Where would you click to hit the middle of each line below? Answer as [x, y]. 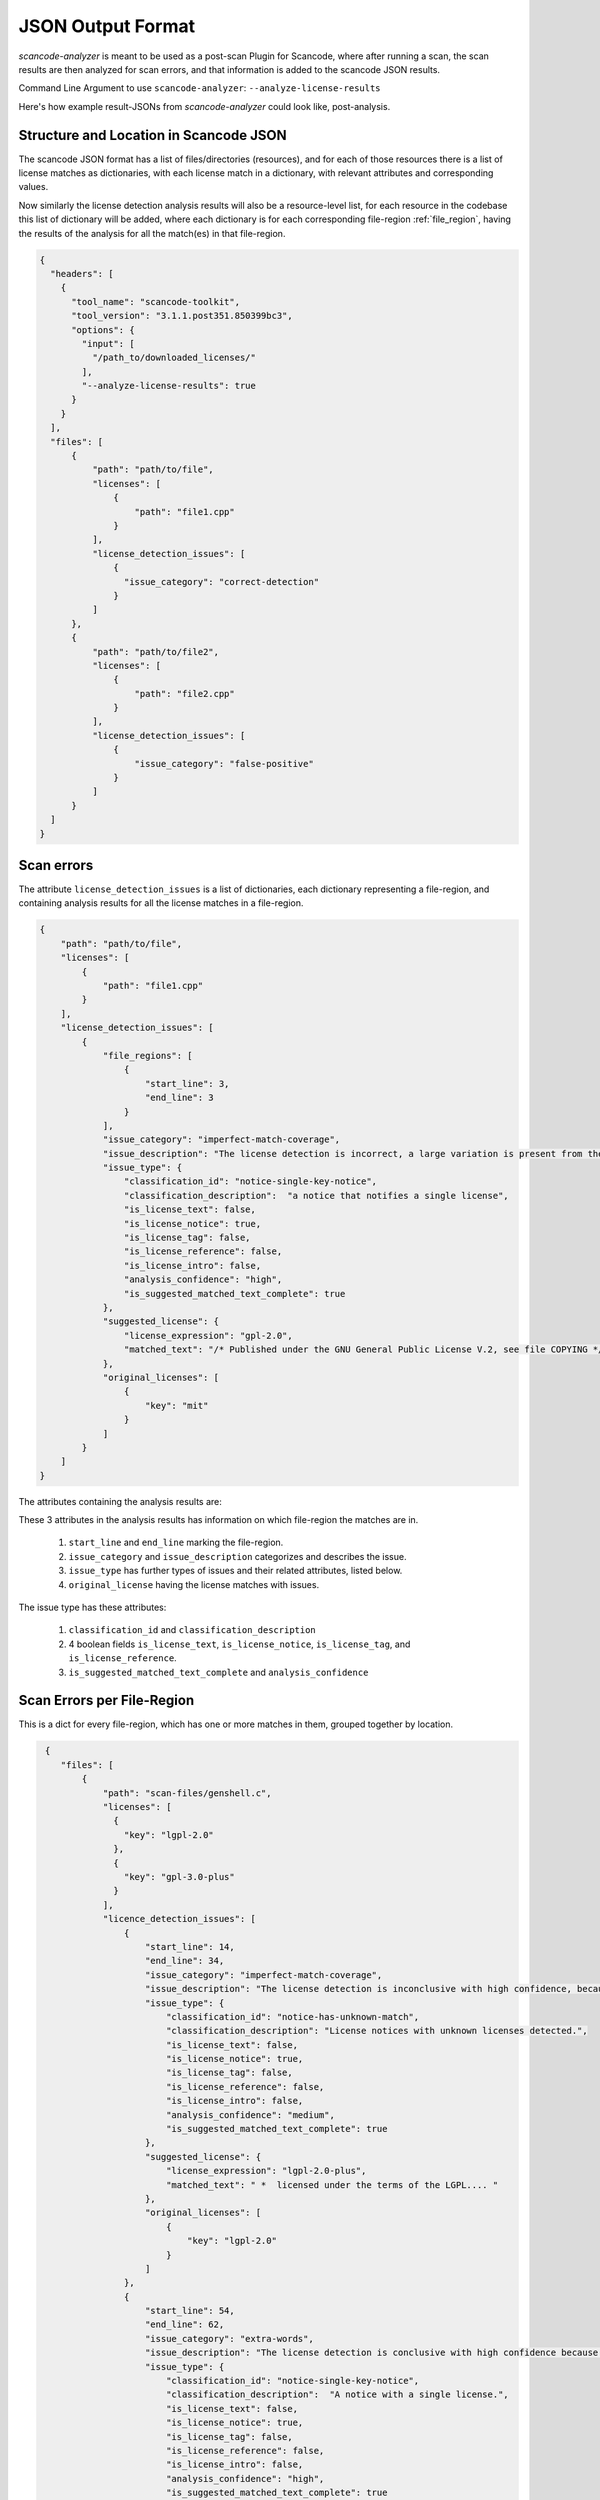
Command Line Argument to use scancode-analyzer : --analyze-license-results [199, 88]
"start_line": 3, [187, 1083]
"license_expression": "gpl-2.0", [208, 1335]
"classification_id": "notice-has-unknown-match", [292, 2016]
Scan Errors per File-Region [106, 1700]
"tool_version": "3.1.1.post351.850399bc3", [182, 316]
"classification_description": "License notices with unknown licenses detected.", [377, 2031]
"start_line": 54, [190, 2311]
